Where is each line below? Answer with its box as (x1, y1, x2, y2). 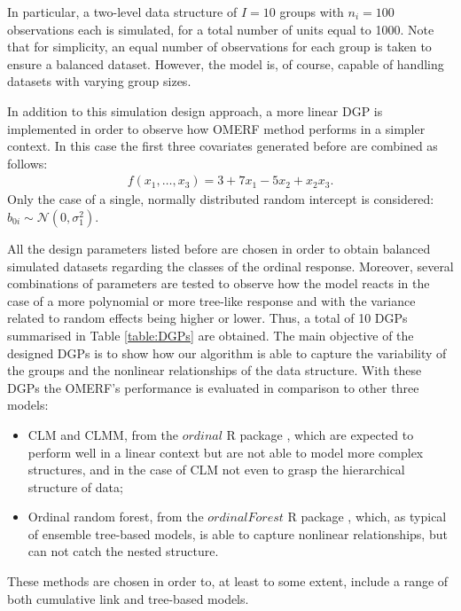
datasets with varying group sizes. (7, 72, 191, 90)
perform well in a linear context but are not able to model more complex (27, 443, 424, 461)
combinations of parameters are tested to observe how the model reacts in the (7, 274, 430, 293)
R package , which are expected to (226, 425, 414, 443)
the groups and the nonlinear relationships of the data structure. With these (7, 361, 422, 380)
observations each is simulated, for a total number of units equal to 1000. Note (7, 20, 434, 38)
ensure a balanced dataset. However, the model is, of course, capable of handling (7, 54, 444, 73)
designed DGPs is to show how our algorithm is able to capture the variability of (7, 343, 447, 362)
